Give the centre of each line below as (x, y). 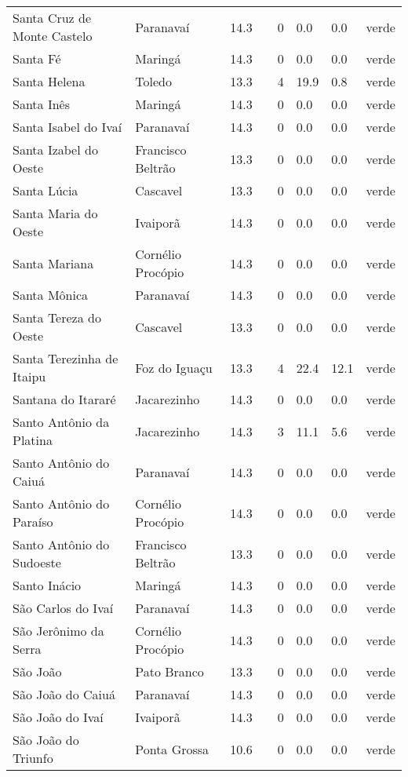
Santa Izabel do (55, 150)
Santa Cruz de (52, 18)
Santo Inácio (47, 585)
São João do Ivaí (58, 717)
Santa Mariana (53, 263)
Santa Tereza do (57, 317)
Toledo (153, 81)
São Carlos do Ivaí (63, 608)
